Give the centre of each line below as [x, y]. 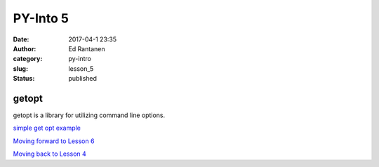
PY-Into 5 [41, 18]
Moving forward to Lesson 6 [54, 141]
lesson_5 [81, 68]
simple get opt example [47, 128]
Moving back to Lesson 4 [50, 154]
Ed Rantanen [87, 48]
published [83, 79]
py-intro [80, 59]
